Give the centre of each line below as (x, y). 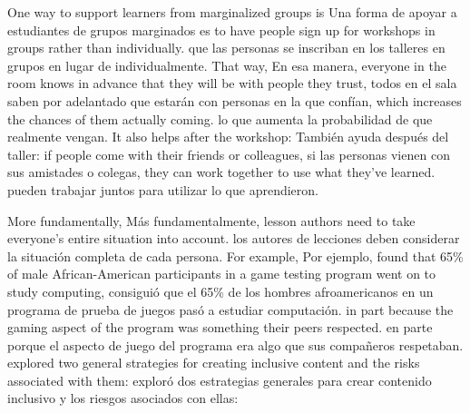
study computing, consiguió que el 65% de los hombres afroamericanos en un (220, 291)
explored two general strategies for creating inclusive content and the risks (214, 363)
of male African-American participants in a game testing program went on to (222, 274)
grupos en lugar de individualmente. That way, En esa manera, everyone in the (227, 65)
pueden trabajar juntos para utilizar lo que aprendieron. (163, 189)
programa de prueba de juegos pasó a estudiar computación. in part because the (230, 309)
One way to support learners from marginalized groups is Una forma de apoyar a (232, 12)
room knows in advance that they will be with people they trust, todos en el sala (232, 83)
